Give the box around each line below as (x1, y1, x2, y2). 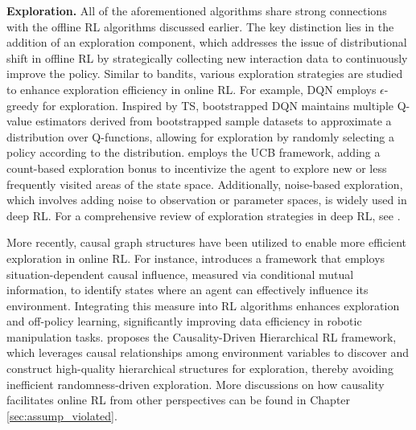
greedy (6, 96, 39, 113)
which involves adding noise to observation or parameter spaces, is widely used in (6, 191, 407, 208)
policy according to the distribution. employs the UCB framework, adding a (6, 144, 381, 161)
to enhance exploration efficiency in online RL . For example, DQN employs (6, 80, 377, 97)
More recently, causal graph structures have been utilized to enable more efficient (6, 234, 407, 251)
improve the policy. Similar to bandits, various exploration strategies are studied (6, 65, 403, 82)
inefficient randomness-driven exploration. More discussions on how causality (6, 375, 385, 392)
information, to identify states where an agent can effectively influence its (6, 281, 369, 298)
